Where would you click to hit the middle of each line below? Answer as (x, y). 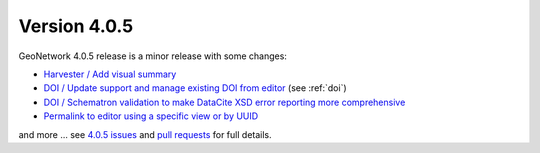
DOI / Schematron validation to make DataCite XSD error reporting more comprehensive (224, 102)
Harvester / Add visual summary (110, 74)
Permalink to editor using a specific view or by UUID (151, 116)
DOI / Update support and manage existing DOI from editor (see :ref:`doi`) (195, 88)
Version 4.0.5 (76, 26)
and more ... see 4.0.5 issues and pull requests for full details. (145, 134)
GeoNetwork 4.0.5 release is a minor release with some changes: (152, 56)
